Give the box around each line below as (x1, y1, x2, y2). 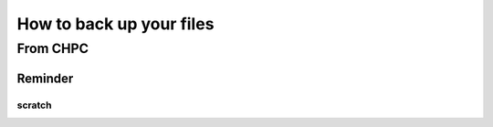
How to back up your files (16, 14, 215, 34)
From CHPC (16, 40, 89, 57)
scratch (16, 99, 52, 111)
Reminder (16, 70, 74, 86)
